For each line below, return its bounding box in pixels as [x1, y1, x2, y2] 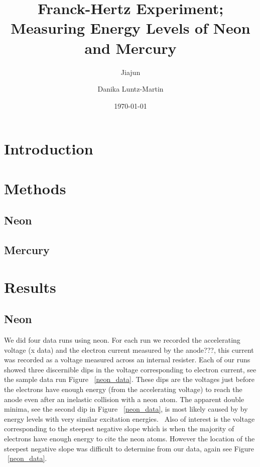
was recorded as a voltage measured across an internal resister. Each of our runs [4, 354, 250, 365]
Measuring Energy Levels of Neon [11, 18, 250, 38]
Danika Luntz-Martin [97, 84, 164, 94]
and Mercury [84, 37, 177, 58]
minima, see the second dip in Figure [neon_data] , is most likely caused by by [4, 404, 248, 414]
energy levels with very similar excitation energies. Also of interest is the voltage [4, 413, 255, 424]
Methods [4, 178, 66, 198]
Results [4, 276, 56, 297]
